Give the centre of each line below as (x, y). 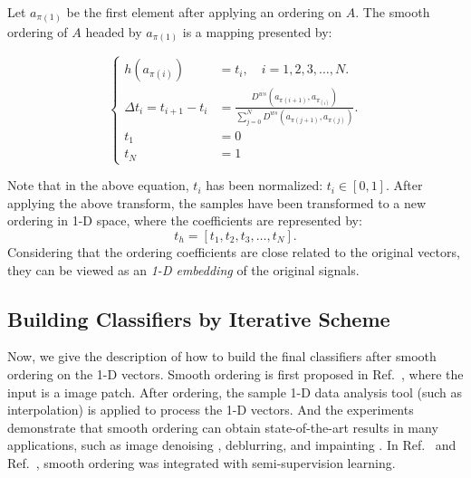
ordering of (38, 31)
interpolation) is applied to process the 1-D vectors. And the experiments (211, 410)
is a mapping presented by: (257, 31)
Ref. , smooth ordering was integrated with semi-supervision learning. (202, 462)
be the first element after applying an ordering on (204, 12)
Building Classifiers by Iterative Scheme (199, 318)
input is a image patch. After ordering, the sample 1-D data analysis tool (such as (235, 392)
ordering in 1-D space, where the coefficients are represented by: (185, 220)
